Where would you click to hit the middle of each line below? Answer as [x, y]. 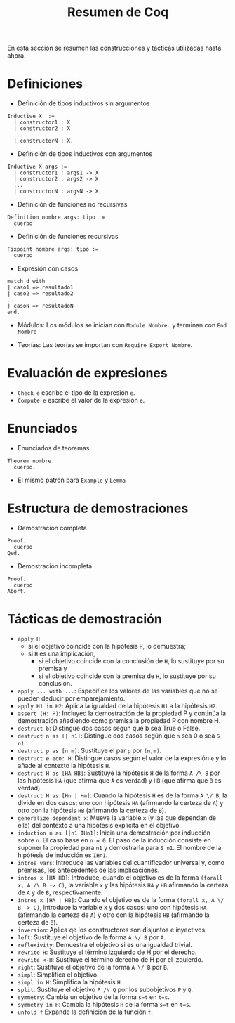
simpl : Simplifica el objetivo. [58, 975]
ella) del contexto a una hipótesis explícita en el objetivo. [99, 825]
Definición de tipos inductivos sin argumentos [83, 103]
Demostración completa [52, 528]
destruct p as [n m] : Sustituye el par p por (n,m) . [89, 750]
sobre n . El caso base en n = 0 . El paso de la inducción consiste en [114, 840]
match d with [26, 282]
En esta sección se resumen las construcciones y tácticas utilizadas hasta [114, 48]
